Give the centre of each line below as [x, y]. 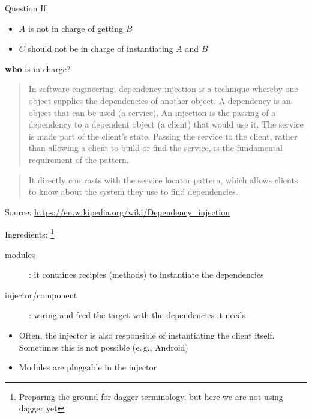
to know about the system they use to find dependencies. [133, 192]
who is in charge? [38, 68]
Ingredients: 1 [30, 233]
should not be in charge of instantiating [100, 48]
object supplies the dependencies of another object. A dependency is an [160, 100]
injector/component [41, 294]
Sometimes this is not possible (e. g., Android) [103, 347]
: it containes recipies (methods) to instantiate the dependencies [146, 275]
